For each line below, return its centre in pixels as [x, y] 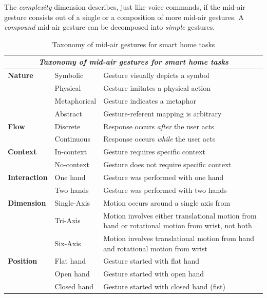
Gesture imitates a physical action [157, 88]
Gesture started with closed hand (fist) [164, 286]
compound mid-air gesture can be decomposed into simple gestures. [110, 27]
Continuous [72, 139]
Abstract [68, 113]
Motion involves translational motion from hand [179, 238]
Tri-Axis [68, 220]
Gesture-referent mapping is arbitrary [163, 113]
